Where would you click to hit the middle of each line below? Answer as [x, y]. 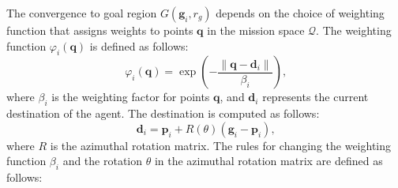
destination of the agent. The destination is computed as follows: [163, 113]
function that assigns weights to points [100, 30]
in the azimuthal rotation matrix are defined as [268, 161]
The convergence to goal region [82, 13]
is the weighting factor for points [131, 97]
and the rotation [103, 161]
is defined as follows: [139, 45]
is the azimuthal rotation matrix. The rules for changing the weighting [220, 145]
